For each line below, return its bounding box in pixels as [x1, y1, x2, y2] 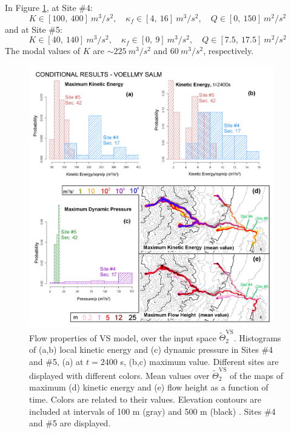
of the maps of [230, 369, 283, 381]
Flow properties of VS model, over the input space [29, 331, 216, 344]
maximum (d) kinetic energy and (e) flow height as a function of [29, 381, 269, 394]
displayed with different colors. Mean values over [29, 369, 210, 381]
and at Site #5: [5, 22, 62, 35]
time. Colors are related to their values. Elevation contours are [29, 393, 261, 406]
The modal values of [5, 44, 81, 57]
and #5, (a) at [29, 355, 84, 367]
